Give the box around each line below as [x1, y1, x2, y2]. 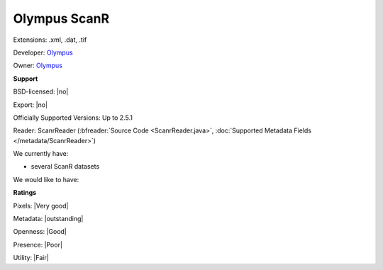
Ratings [13, 189, 37, 197]
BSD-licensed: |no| [13, 87, 69, 96]
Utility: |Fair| [13, 254, 49, 262]
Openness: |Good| [13, 227, 67, 236]
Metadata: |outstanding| [13, 215, 84, 223]
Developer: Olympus [13, 48, 74, 57]
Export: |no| [13, 100, 48, 109]
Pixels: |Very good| [13, 201, 69, 210]
